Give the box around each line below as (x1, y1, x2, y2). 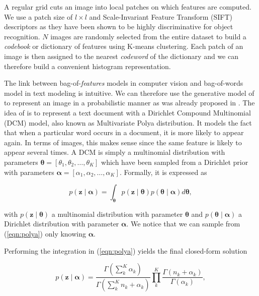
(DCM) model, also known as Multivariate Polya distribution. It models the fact (4, 117, 252, 128)
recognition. (4, 31, 40, 41)
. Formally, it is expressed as (119, 166, 207, 177)
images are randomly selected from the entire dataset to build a (50, 31, 246, 41)
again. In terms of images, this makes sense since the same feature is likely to (4, 137, 242, 147)
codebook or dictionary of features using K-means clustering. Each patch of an (4, 41, 243, 51)
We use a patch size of (4, 11, 73, 22)
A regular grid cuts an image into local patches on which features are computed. (4, 2, 251, 12)
